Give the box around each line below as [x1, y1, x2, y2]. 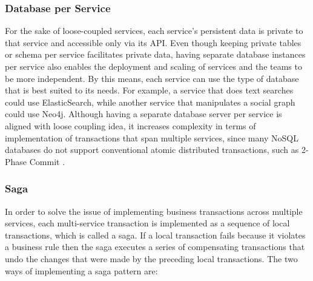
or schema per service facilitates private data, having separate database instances [5, 48, 306, 61]
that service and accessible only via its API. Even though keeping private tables [5, 36, 301, 49]
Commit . [29, 155, 65, 168]
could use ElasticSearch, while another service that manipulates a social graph [5, 95, 295, 108]
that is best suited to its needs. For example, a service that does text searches [5, 84, 294, 96]
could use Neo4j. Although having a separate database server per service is [5, 107, 282, 120]
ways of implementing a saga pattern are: [5, 264, 158, 277]
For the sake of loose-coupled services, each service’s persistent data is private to [5, 24, 303, 37]
